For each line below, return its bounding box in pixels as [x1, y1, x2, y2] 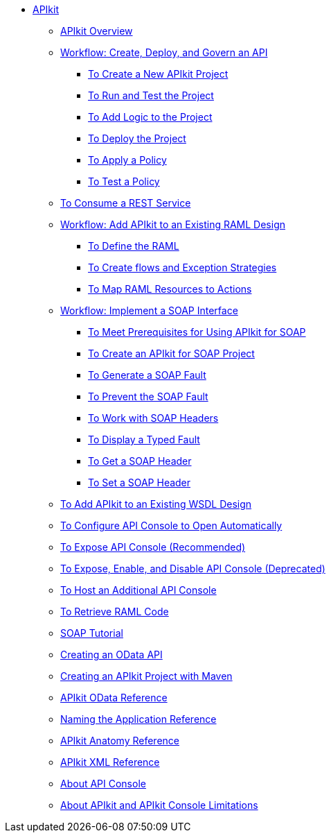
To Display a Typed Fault [88, 434, 200, 445]
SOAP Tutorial [60, 627, 123, 639]
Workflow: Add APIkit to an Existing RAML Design [60, 219, 286, 230]
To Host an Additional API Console [60, 584, 217, 596]
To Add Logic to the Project [88, 111, 213, 123]
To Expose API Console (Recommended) [60, 541, 246, 553]
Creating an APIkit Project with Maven [60, 670, 233, 682]
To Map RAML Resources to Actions [88, 283, 252, 295]
